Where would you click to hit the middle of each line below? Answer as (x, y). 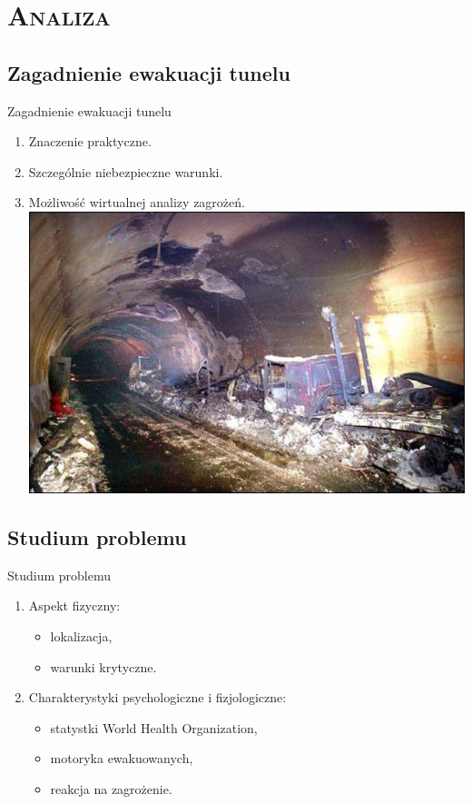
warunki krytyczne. (103, 666)
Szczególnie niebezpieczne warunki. (126, 171)
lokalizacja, (81, 635)
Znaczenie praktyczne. (90, 141)
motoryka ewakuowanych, (122, 758)
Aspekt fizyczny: (74, 605)
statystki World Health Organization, (154, 727)
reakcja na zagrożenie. (111, 788)
